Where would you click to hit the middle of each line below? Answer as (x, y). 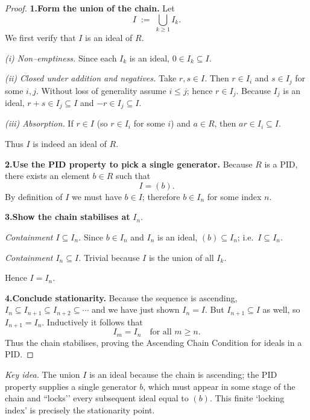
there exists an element (47, 176)
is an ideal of (109, 37)
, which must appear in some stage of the (219, 386)
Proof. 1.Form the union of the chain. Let (90, 8)
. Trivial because (109, 257)
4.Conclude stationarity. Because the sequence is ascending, (121, 297)
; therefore (161, 196)
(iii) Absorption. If (39, 123)
